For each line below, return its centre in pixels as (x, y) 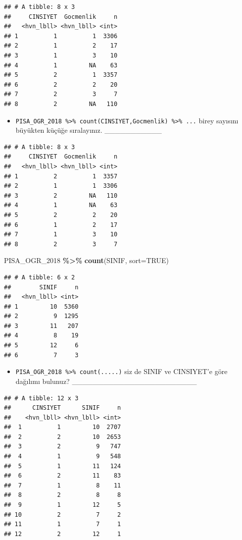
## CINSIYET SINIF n (63, 408)
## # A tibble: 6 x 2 (40, 277)
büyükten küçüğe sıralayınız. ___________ (89, 130)
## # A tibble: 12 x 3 (41, 398)
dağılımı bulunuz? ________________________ (106, 381)
